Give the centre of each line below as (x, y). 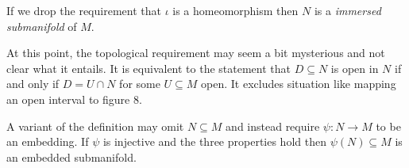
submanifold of (42, 26)
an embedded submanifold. (71, 157)
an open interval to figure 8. (74, 99)
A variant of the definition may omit (95, 126)
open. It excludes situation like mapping (299, 84)
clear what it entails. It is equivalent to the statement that (149, 68)
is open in (355, 68)
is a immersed (347, 10)
